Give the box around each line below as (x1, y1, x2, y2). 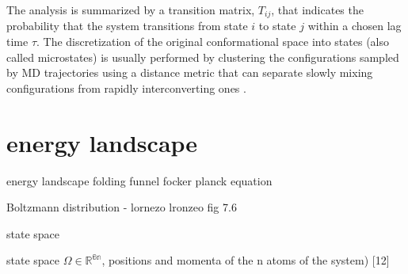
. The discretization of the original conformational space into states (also (36, 33, 390, 50)
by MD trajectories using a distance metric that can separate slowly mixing (6, 64, 373, 81)
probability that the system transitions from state (6, 17, 248, 34)
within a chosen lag (307, 17, 402, 34)
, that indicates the (271, 2, 364, 17)
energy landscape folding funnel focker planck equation (6, 172, 273, 188)
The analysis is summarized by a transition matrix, (6, 2, 255, 17)
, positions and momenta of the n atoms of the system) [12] (101, 252, 390, 268)
